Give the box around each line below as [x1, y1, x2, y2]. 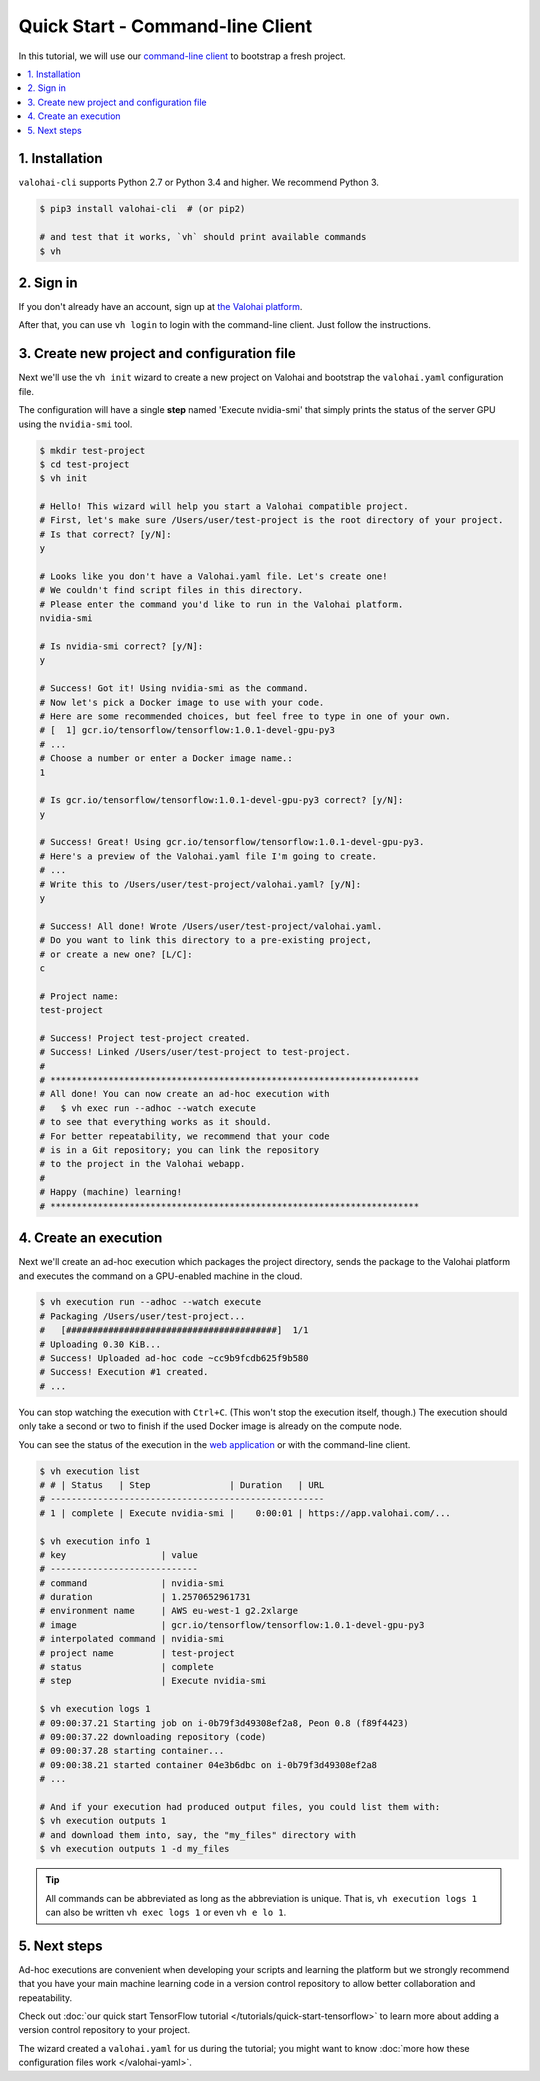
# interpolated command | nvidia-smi [39, 1633, 225, 1645]
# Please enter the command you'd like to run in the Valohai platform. [39, 598, 404, 610]
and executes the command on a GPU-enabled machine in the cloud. [18, 1270, 303, 1282]
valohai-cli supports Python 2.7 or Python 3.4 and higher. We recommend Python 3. [18, 176, 380, 189]
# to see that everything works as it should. [39, 1116, 272, 1128]
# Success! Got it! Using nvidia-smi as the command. [39, 683, 309, 694]
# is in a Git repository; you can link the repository [39, 1145, 320, 1156]
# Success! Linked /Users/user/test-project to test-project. [39, 1046, 351, 1058]
